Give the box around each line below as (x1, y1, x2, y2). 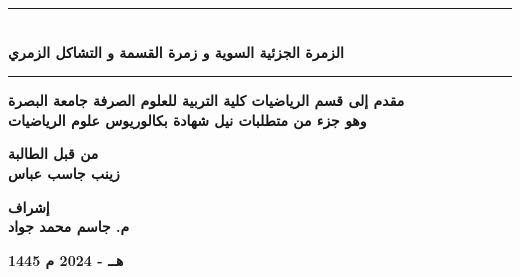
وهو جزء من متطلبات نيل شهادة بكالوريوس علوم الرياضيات (8, 109, 367, 130)
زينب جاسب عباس (8, 162, 120, 183)
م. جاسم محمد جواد (8, 216, 130, 237)
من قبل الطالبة (8, 143, 99, 164)
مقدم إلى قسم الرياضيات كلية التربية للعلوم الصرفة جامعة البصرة (8, 90, 405, 111)
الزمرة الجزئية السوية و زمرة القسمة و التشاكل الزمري (8, 41, 344, 62)
